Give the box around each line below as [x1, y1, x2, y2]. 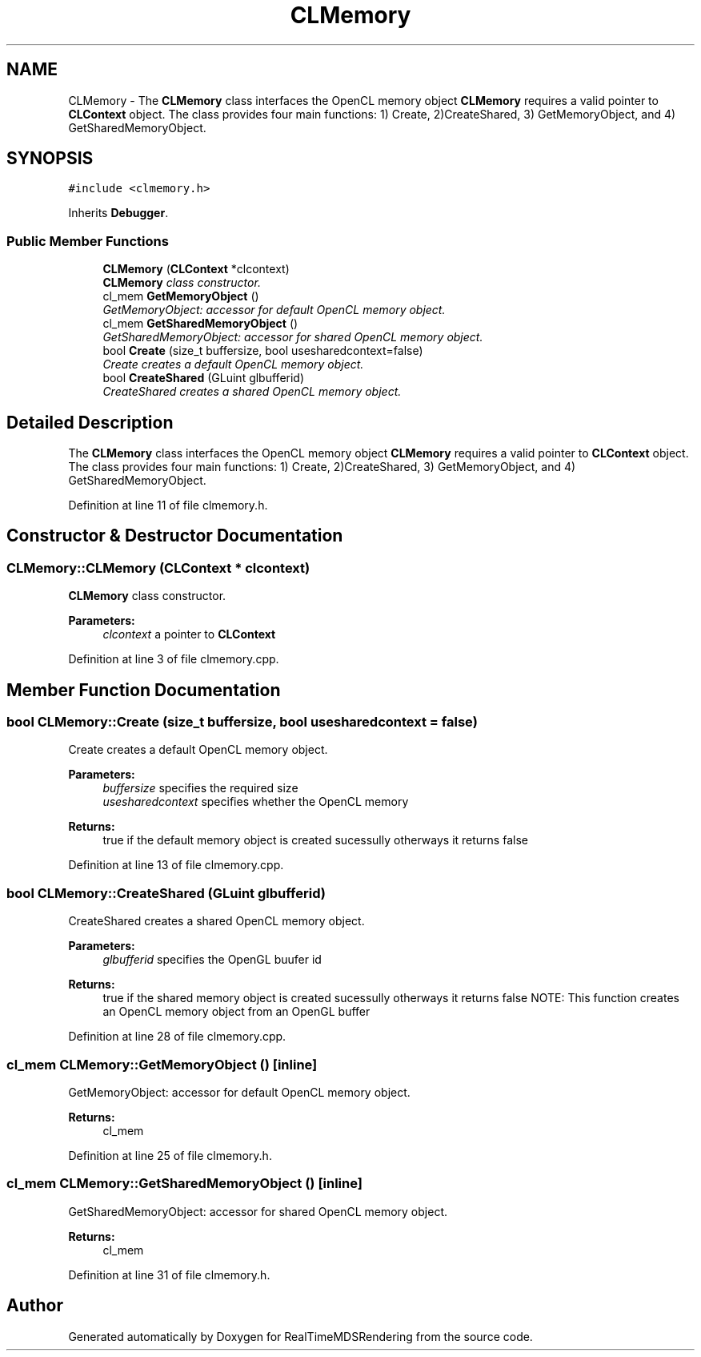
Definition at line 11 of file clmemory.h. [68, 498, 268, 513]
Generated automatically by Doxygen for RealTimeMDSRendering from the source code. [68, 1329, 533, 1343]
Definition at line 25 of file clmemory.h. [68, 1148, 272, 1162]
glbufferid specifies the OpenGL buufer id [102, 952, 322, 967]
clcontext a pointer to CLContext [102, 627, 276, 642]
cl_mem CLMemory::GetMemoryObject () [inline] [6, 1056, 318, 1073]
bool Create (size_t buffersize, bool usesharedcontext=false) [102, 344, 423, 358]
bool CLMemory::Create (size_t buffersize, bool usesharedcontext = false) [6, 714, 478, 731]
